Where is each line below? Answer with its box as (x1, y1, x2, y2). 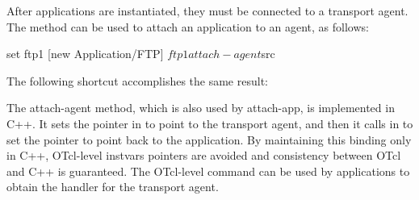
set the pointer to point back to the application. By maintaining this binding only (6, 131, 412, 148)
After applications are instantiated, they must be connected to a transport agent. (6, 2, 409, 19)
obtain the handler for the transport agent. (6, 178, 219, 195)
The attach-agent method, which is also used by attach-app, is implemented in (6, 99, 395, 116)
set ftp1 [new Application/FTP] (6, 45, 164, 62)
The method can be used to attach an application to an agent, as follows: (6, 18, 369, 35)
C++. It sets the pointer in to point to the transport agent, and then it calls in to (6, 115, 413, 131)
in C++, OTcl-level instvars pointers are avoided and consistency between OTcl (6, 147, 401, 164)
